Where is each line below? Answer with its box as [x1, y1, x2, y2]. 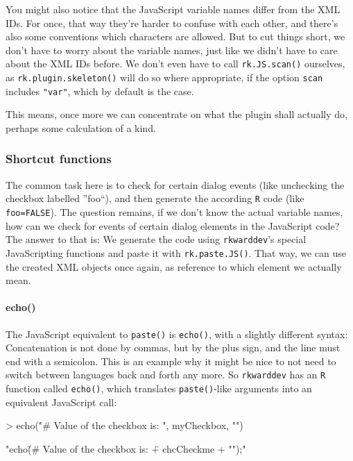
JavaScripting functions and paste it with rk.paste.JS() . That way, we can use [6, 245, 346, 260]
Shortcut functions [6, 150, 112, 167]
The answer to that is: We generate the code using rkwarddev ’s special [6, 232, 307, 246]
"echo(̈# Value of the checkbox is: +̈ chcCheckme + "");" [6, 441, 246, 455]
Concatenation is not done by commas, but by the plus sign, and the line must [6, 340, 341, 355]
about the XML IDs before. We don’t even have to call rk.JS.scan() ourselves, [6, 56, 345, 71]
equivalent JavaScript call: [6, 394, 117, 409]
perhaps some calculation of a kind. [6, 120, 156, 135]
